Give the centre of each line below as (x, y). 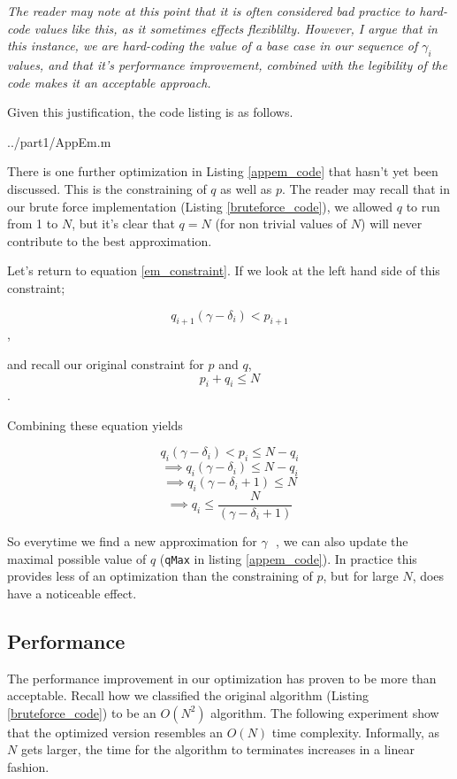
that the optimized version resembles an (115, 732)
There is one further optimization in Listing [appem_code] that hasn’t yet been (223, 171)
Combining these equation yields (95, 424)
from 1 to (33, 224)
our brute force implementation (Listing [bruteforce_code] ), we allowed (200, 206)
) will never (392, 224)
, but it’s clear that (123, 224)
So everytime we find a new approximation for (132, 540)
